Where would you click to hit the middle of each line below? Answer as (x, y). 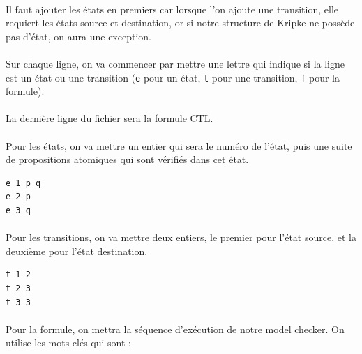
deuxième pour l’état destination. (77, 251)
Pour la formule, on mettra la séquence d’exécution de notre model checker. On (175, 329)
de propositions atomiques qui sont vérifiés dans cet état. (127, 159)
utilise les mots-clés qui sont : (69, 343)
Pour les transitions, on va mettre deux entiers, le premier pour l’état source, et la (181, 237)
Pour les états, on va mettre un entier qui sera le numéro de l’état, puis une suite (179, 145)
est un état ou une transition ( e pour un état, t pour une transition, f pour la (173, 77)
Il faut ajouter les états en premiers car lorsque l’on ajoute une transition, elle (172, 9)
